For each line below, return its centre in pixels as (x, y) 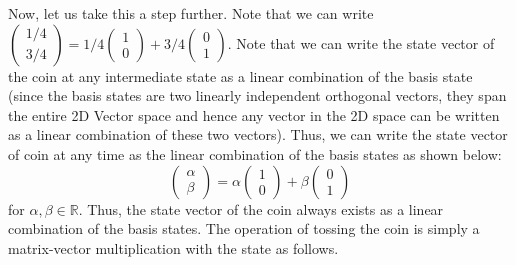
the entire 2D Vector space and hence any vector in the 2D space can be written (254, 114)
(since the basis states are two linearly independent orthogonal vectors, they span (257, 95)
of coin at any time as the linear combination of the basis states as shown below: (255, 153)
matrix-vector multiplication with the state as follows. (173, 247)
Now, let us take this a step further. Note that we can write (191, 13)
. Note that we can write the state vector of (361, 42)
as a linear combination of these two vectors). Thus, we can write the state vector (258, 134)
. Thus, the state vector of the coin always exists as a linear (261, 208)
